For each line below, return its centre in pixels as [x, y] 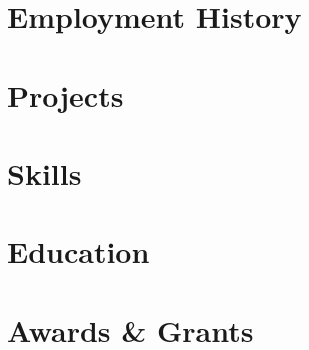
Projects [65, 94]
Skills [44, 172]
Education [78, 251]
